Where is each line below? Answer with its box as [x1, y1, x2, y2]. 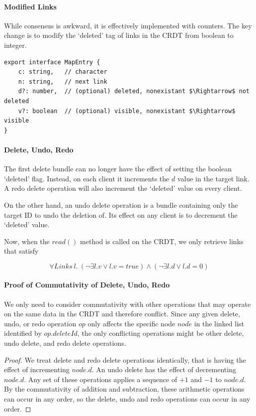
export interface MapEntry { [4, 58, 100, 66]
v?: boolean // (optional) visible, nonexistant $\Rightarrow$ [18, 107, 236, 115]
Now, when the [4, 236, 50, 246]
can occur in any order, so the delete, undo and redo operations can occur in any [4, 394, 251, 404]
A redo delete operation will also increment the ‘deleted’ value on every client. [4, 183, 242, 193]
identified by [4, 328, 42, 338]
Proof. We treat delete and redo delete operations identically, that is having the [4, 354, 246, 365]
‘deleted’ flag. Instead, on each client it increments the [4, 173, 170, 183]
